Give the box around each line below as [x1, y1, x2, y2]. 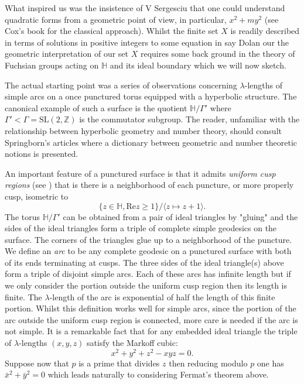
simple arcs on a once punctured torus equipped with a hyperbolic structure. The [5, 90, 297, 102]
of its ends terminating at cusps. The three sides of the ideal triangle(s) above [5, 256, 284, 268]
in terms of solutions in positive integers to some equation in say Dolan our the [5, 36, 289, 48]
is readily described [230, 25, 300, 37]
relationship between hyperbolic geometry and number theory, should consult [5, 124, 282, 136]
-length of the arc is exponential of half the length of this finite [49, 290, 275, 303]
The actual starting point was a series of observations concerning [5, 78, 237, 91]
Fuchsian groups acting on [5, 59, 99, 71]
